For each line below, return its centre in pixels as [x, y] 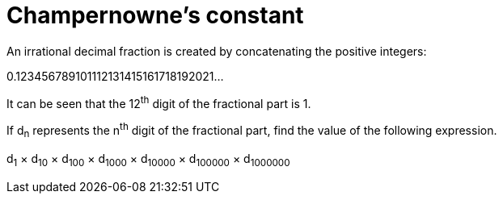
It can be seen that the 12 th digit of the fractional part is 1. [159, 102]
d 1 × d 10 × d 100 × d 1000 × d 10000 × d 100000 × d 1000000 [148, 160]
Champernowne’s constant [155, 15]
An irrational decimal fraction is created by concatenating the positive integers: [217, 51]
